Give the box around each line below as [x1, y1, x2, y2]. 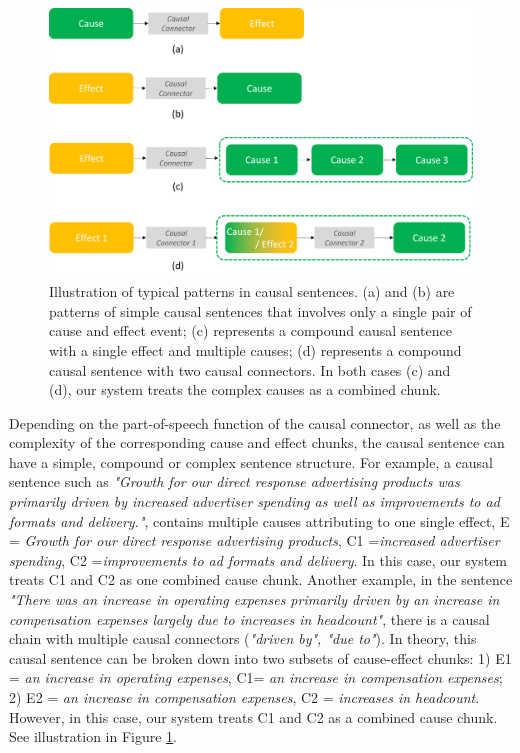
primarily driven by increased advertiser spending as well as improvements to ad [9, 491, 500, 512]
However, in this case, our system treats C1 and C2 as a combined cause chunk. [9, 706, 498, 727]
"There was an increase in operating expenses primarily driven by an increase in [9, 589, 500, 610]
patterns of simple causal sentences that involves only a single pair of [49, 300, 472, 321]
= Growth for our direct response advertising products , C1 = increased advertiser [9, 530, 500, 551]
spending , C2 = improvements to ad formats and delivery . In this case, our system [9, 549, 508, 570]
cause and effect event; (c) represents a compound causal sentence [49, 320, 452, 341]
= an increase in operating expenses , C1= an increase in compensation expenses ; [9, 667, 503, 688]
